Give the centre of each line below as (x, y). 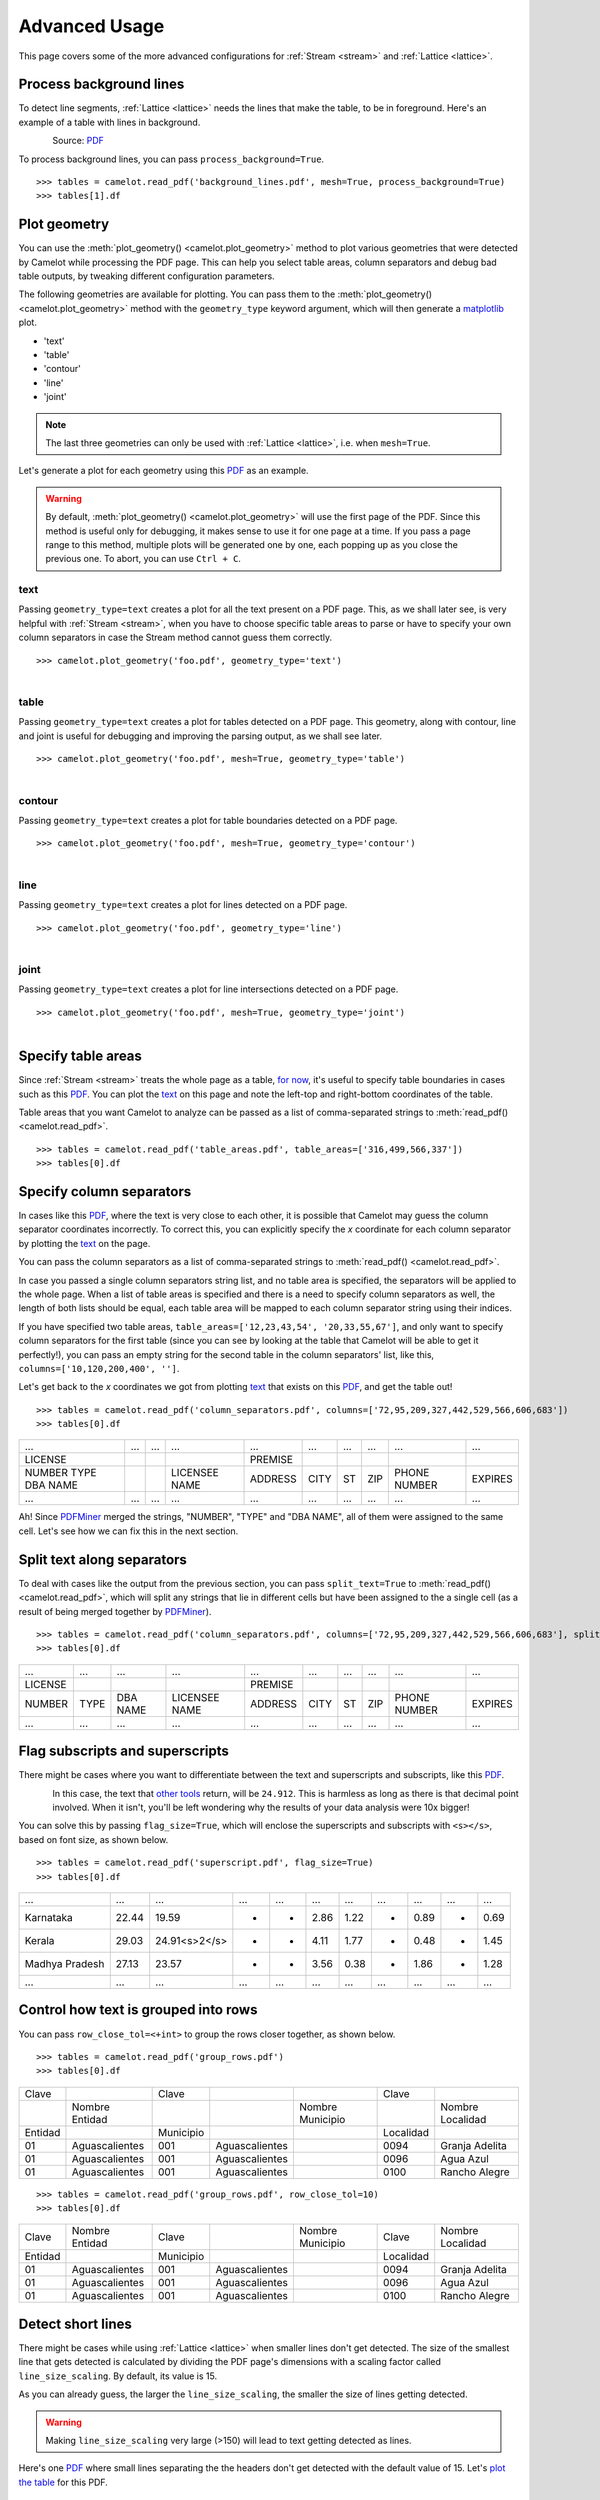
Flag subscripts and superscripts (124, 1751)
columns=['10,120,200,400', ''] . (99, 1368)
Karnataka (49, 1917)
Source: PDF (78, 141)
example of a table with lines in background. (109, 122)
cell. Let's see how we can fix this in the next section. (128, 1531)
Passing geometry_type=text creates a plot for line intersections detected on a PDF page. (208, 989)
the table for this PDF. (63, 2482)
